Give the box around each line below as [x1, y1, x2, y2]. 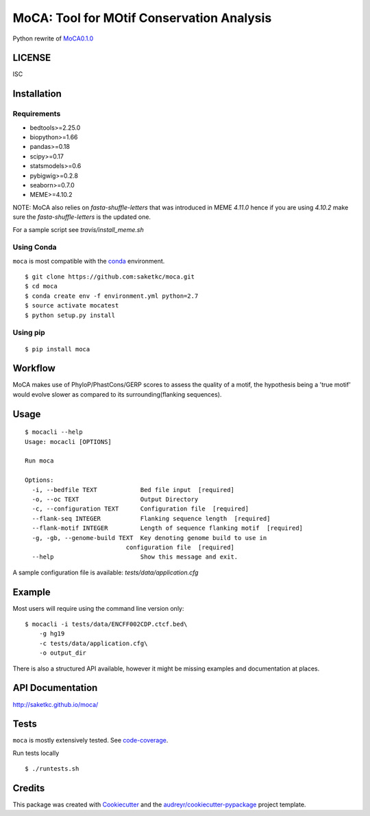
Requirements [12, 109, 61, 119]
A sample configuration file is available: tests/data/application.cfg [12, 568, 199, 576]
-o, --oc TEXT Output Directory [32, 496, 199, 503]
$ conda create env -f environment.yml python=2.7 [25, 292, 199, 300]
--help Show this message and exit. [32, 553, 238, 561]
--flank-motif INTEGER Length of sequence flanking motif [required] [32, 524, 304, 532]
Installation [12, 88, 62, 100]
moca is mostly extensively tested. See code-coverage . [12, 736, 169, 745]
